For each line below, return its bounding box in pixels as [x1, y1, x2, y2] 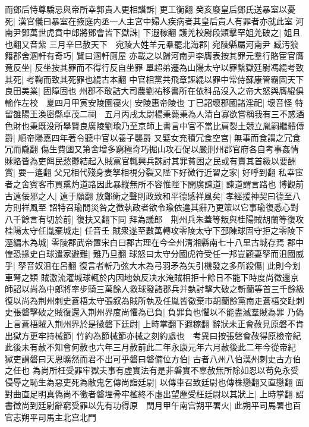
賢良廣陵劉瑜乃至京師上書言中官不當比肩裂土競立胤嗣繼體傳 [71, 119, 304, 131]
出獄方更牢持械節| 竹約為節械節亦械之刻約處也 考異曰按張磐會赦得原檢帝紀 [5, 329, 301, 341]
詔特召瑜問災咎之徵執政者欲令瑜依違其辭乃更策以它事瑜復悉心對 [49, 201, 299, 213]
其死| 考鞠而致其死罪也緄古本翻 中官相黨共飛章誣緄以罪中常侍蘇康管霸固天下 [5, 73, 304, 85]
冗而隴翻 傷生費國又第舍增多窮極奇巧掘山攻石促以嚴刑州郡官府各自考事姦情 [5, 143, 299, 155]
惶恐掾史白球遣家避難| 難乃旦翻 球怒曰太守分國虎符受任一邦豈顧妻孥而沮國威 [5, 247, 304, 260]
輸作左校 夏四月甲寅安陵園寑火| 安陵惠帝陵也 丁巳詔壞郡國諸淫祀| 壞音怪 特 [5, 96, 304, 108]
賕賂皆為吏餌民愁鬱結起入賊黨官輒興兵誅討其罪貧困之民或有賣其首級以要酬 [5, 154, 296, 167]
